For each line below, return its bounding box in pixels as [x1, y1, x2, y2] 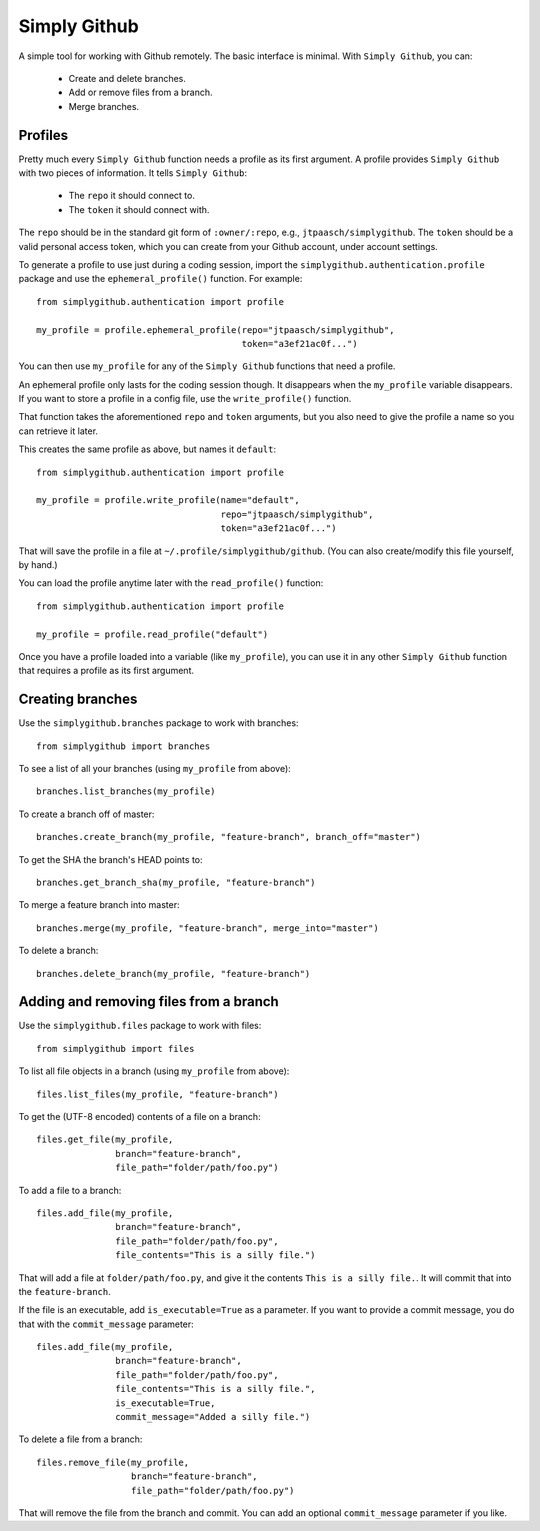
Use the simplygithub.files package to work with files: [18, 1020, 262, 1032]
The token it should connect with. [68, 203, 210, 215]
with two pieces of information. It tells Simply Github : [18, 167, 247, 179]
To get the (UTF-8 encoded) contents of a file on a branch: [18, 1111, 261, 1123]
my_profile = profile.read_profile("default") [36, 628, 269, 640]
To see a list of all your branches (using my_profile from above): [18, 763, 292, 775]
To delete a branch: [18, 945, 99, 957]
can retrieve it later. [18, 425, 99, 437]
